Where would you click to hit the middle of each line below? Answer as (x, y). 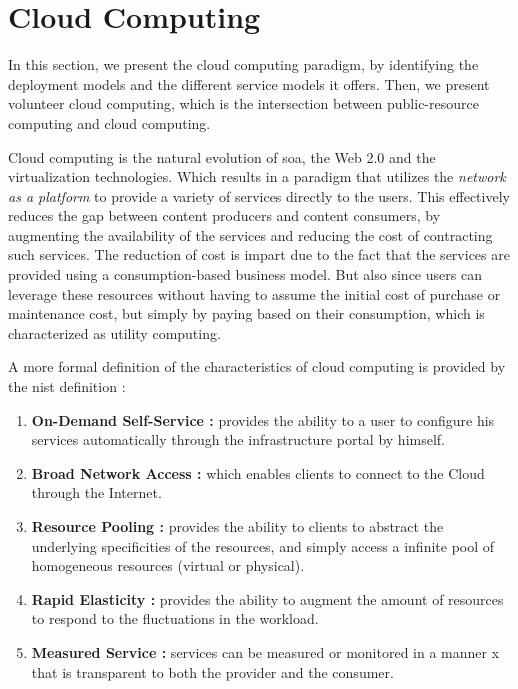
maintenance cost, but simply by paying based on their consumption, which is (246, 313)
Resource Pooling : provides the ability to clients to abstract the (237, 526)
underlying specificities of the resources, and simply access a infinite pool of (263, 545)
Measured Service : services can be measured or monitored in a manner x (265, 651)
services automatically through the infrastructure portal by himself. (238, 439)
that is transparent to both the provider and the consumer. (212, 671)
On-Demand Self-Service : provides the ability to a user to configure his (263, 419)
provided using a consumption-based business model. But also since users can (245, 274)
